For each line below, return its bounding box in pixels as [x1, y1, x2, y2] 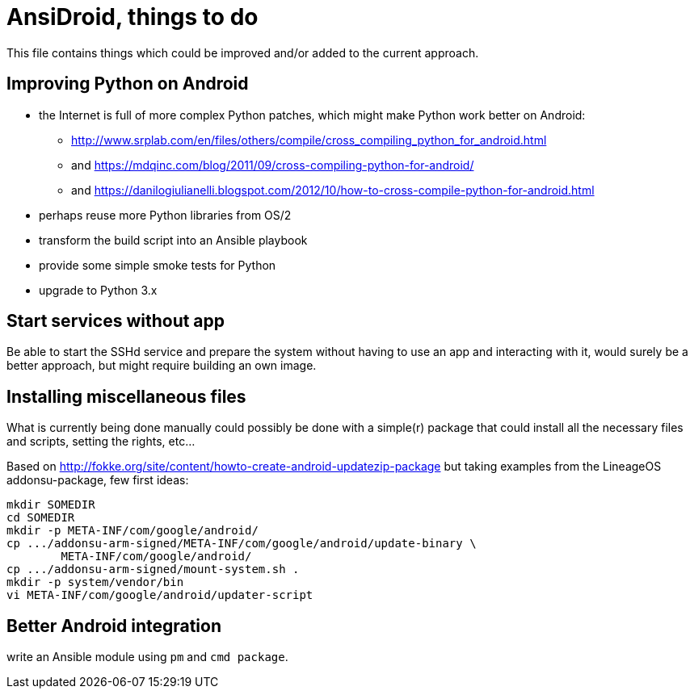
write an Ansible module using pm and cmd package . [6, 650, 288, 664]
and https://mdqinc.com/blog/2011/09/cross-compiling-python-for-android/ [71, 157, 474, 172]
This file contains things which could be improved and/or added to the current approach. [6, 45, 479, 60]
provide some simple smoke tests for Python [39, 257, 276, 272]
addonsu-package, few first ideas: [6, 473, 189, 488]
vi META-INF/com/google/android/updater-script [6, 588, 313, 602]
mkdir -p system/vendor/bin [6, 576, 184, 589]
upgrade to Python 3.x [39, 283, 158, 297]
